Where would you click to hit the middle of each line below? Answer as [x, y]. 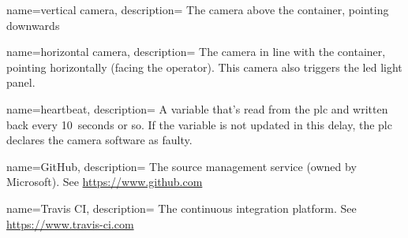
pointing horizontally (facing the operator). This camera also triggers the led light [204, 67]
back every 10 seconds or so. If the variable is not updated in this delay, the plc [199, 124]
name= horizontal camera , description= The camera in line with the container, [196, 52]
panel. [21, 82]
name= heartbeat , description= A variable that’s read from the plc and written [197, 108]
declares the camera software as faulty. [99, 140]
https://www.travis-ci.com [70, 223]
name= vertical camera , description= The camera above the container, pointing [198, 9]
